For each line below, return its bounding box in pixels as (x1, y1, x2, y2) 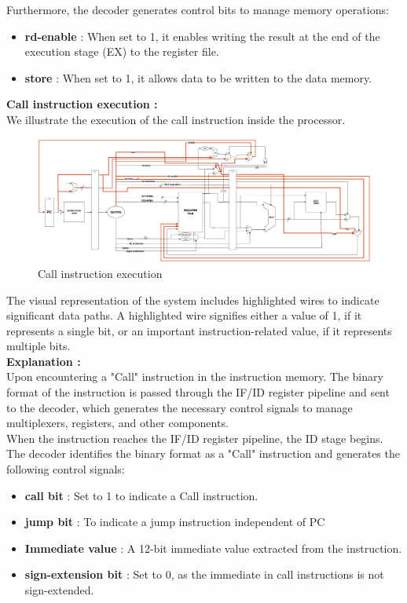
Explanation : (6, 353, 81, 369)
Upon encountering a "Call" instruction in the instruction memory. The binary (6, 368, 383, 385)
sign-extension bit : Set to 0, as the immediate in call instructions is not (24, 566, 384, 583)
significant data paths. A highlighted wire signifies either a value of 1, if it (6, 307, 362, 323)
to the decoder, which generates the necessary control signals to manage (6, 399, 353, 415)
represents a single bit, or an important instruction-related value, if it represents (6, 322, 392, 338)
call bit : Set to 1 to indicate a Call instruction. (24, 487, 258, 503)
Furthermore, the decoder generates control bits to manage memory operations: (6, 2, 389, 17)
